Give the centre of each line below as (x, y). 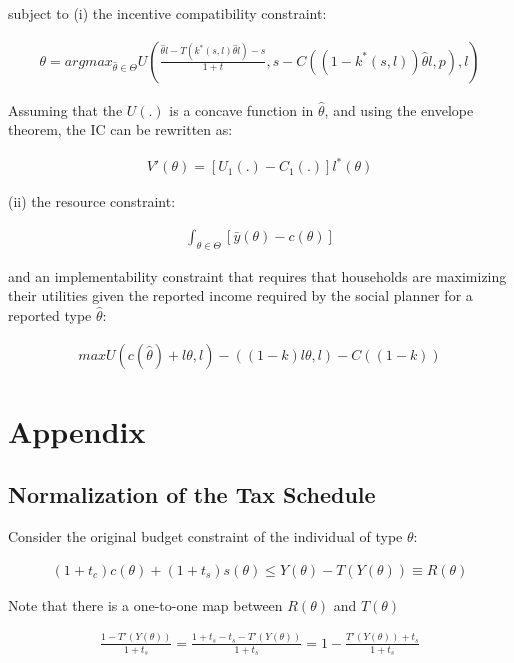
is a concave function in (241, 109)
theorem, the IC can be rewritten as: (120, 129)
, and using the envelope (399, 109)
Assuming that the (65, 109)
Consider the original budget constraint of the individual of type (205, 536)
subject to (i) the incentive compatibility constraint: (167, 13)
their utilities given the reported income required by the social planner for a (240, 295)
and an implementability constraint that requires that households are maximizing (257, 275)
